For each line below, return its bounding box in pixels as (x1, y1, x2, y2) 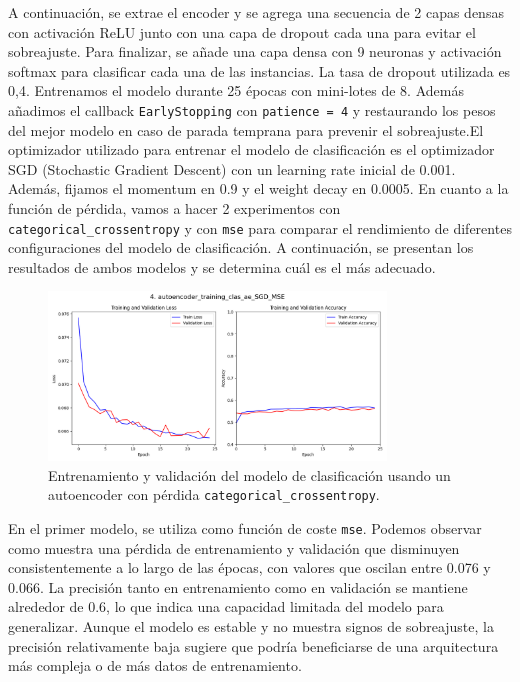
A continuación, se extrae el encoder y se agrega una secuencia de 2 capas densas (8, 2, 504, 22)
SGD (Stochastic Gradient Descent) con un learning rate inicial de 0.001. (8, 158, 456, 179)
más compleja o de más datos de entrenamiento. (8, 655, 302, 676)
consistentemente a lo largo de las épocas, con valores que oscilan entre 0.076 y (8, 557, 491, 578)
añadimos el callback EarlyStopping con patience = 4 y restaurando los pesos (8, 99, 496, 120)
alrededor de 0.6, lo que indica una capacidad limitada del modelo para (8, 596, 444, 617)
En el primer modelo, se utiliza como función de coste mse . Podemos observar (8, 517, 482, 538)
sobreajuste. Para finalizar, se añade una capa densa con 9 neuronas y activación (8, 41, 502, 62)
